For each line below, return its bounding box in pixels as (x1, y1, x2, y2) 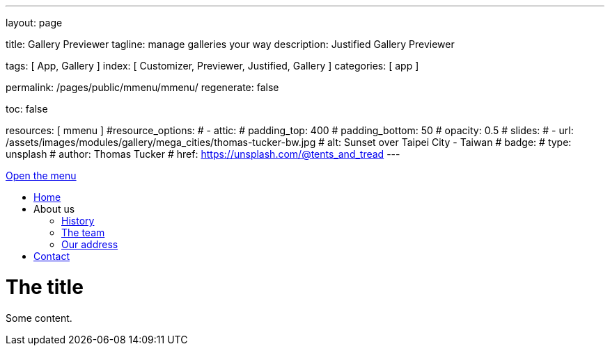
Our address (61, 238, 118, 250)
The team (61, 227, 105, 238)
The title (6, 275, 84, 299)
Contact (33, 250, 70, 262)
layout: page (6, 17, 63, 28)
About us (33, 203, 75, 215)
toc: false (6, 103, 48, 115)
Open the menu (6, 170, 77, 181)
